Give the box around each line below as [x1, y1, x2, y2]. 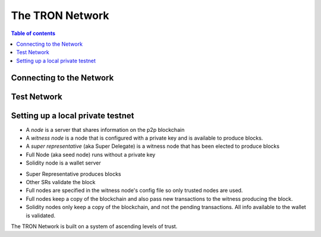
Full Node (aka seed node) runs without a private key [26, 151, 156, 158]
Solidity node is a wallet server [26, 159, 101, 166]
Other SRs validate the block [26, 179, 96, 185]
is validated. [26, 211, 56, 219]
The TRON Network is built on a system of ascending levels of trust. [11, 223, 178, 230]
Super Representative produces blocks [26, 170, 121, 178]
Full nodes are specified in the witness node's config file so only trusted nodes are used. [26, 187, 243, 194]
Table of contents [11, 30, 56, 37]
